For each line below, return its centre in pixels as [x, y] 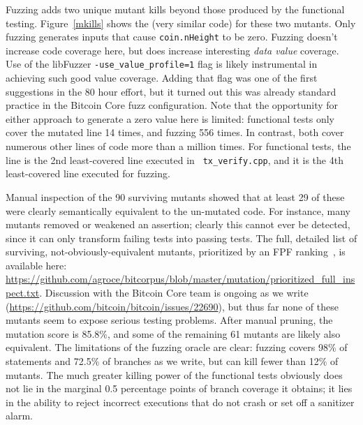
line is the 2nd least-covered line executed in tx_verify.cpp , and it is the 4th [175, 159]
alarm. [19, 416]
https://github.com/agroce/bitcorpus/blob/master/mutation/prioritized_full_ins [180, 279]
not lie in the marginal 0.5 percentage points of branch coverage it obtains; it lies [179, 388]
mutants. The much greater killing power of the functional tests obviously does [174, 374]
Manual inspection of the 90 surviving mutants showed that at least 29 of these [175, 196]
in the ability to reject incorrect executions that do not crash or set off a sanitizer [180, 402]
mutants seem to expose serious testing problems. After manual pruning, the [169, 320]
